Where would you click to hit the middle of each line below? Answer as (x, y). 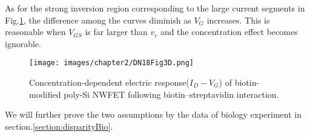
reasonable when (35, 32)
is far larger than (116, 32)
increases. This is (238, 20)
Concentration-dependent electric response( (109, 82)
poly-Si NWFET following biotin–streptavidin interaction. (171, 94)
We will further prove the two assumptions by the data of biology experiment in (153, 114)
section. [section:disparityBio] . (59, 126)
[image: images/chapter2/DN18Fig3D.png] (112, 63)
